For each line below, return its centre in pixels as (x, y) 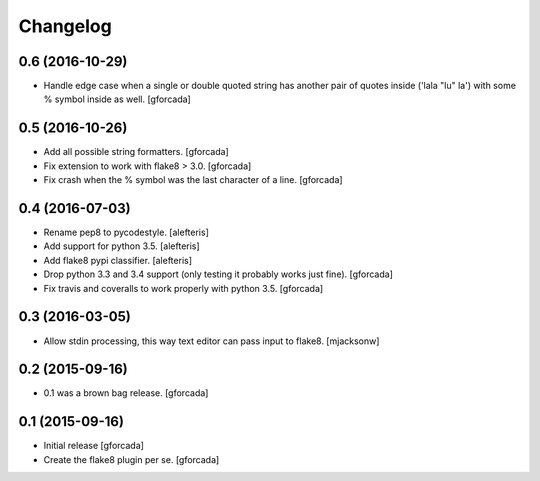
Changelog (65, 26)
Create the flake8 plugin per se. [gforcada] (131, 459)
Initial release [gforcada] (94, 446)
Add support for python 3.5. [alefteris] (121, 246)
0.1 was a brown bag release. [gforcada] (126, 393)
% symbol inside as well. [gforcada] (117, 99)
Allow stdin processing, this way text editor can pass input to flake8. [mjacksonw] (211, 341)
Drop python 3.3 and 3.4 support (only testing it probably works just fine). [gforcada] (218, 274)
